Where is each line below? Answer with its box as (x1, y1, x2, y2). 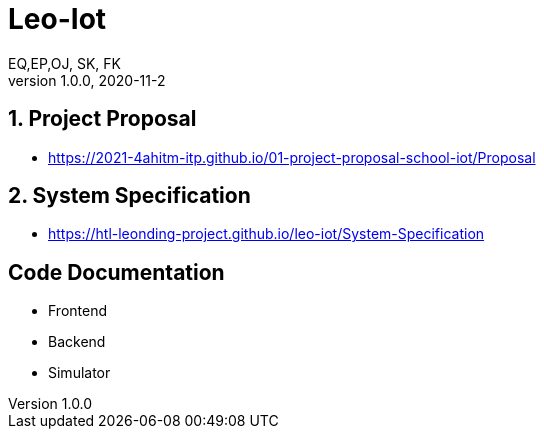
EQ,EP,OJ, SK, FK (8, 54, 121, 72)
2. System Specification (8, 183, 251, 209)
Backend (48, 333, 106, 351)
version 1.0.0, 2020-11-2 (8, 71, 166, 89)
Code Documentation (8, 259, 225, 285)
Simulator (48, 364, 111, 382)
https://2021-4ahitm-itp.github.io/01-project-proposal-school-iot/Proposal (48, 148, 536, 166)
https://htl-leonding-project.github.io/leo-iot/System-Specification (48, 225, 485, 243)
